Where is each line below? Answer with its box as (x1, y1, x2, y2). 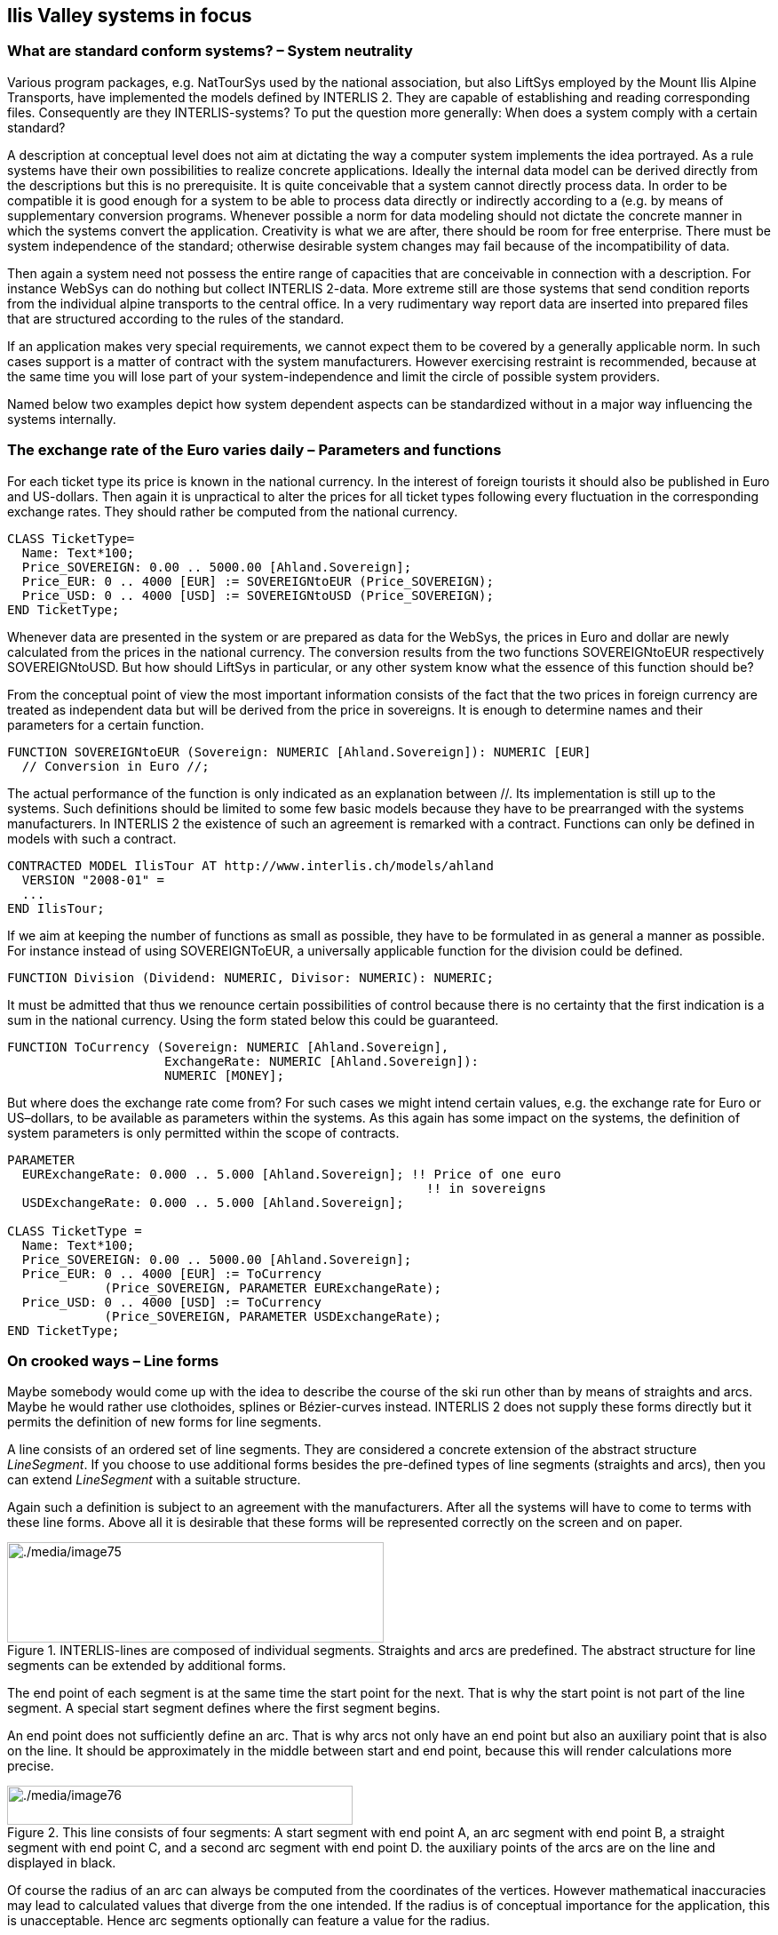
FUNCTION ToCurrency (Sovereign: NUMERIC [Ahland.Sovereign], (7, 1039, 449, 1054)
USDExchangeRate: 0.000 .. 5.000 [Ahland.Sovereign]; (21, 1195, 404, 1210)
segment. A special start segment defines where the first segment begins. (7, 1700, 441, 1716)
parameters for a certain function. (7, 716, 204, 732)
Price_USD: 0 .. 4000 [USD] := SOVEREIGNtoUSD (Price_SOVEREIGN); (21, 588, 494, 603)
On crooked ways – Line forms (7, 1351, 219, 1370)
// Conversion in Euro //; (21, 758, 210, 773)
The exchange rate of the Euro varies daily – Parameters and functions (7, 441, 502, 460)
